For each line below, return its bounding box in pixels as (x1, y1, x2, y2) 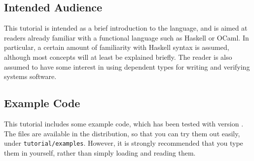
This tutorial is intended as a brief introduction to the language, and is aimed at (4, 23, 248, 33)
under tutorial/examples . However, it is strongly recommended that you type (4, 138, 243, 148)
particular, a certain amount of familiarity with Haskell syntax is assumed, (4, 42, 229, 52)
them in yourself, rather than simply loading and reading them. (4, 147, 196, 158)
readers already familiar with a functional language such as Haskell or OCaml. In (4, 32, 249, 42)
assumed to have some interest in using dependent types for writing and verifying (4, 61, 250, 72)
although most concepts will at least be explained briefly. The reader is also (4, 51, 232, 62)
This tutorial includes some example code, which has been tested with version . (4, 118, 244, 128)
